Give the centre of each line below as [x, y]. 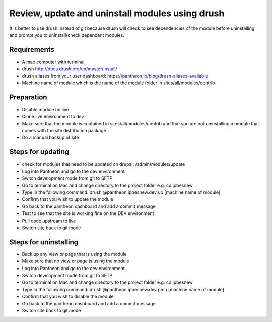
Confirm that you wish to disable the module [68, 297]
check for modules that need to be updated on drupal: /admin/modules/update [104, 164]
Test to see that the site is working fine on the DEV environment [88, 213]
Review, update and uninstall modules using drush [117, 13]
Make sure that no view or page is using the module [76, 261]
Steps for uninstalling [44, 242]
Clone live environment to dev [53, 117]
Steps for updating [39, 152]
